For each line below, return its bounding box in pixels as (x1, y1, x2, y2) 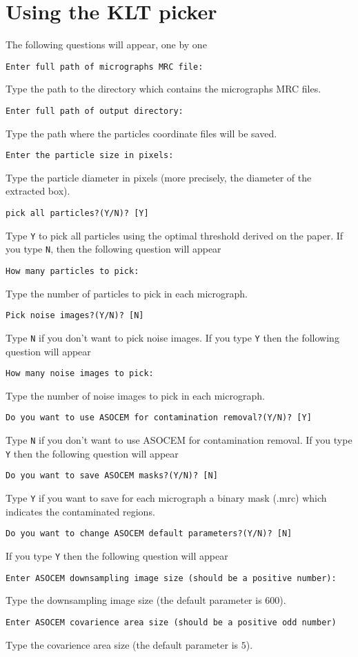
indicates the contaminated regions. (6, 504, 155, 518)
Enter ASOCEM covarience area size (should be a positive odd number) (6, 617, 337, 627)
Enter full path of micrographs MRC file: (6, 61, 203, 72)
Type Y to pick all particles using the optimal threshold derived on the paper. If (6, 228, 344, 242)
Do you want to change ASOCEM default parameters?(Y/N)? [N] (6, 529, 292, 539)
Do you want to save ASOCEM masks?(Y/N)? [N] (6, 471, 218, 481)
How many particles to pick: (6, 266, 139, 277)
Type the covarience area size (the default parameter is (6, 637, 239, 651)
